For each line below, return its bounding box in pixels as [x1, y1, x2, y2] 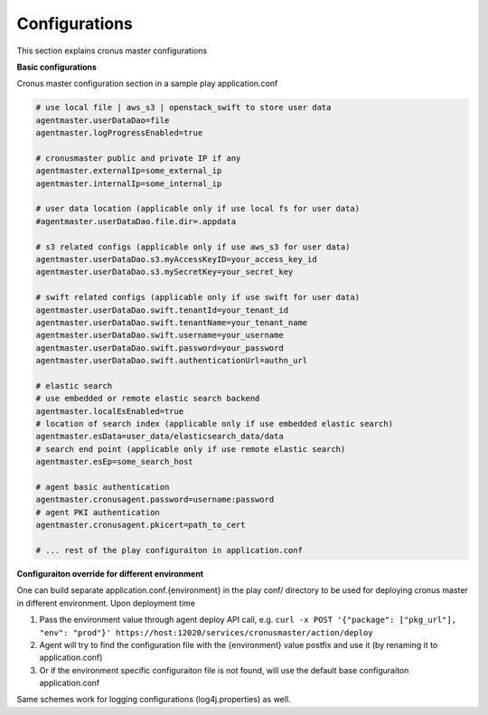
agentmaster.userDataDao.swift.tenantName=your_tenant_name [35, 317, 308, 327]
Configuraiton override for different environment [16, 568, 203, 579]
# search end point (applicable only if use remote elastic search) [35, 444, 346, 454]
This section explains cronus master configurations [16, 45, 208, 56]
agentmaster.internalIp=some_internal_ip [35, 178, 222, 189]
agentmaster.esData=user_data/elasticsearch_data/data [35, 431, 284, 442]
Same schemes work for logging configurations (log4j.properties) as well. [16, 694, 291, 705]
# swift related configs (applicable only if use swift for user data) [35, 292, 361, 303]
